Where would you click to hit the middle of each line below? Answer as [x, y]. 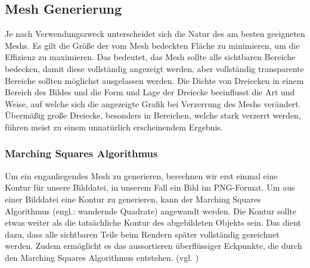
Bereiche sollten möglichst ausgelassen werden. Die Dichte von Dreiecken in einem [154, 80]
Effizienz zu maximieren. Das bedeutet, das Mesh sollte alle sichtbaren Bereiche [150, 57]
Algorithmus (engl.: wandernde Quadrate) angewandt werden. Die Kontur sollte [151, 211]
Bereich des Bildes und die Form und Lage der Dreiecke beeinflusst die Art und [150, 92]
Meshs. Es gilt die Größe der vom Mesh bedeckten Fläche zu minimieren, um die [152, 45]
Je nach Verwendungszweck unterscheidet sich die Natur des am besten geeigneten [155, 34]
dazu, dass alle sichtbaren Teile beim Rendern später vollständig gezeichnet [142, 234]
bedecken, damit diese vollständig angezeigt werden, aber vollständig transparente [154, 68]
